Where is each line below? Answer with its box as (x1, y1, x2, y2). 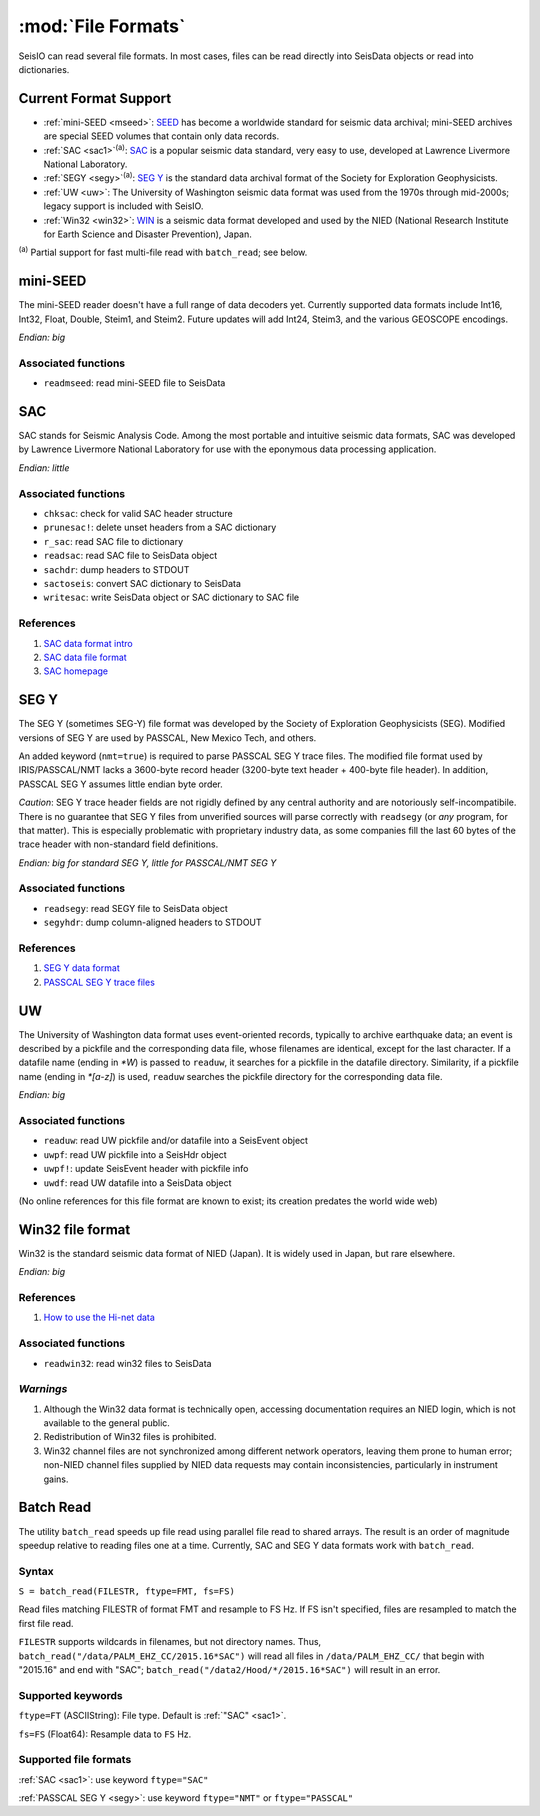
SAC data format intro (43, 637, 134, 649)
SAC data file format (43, 651, 127, 663)
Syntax (18, 1564, 54, 1578)
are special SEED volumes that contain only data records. (43, 130, 280, 142)
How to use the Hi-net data (43, 1311, 155, 1324)
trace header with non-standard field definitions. (18, 838, 219, 850)
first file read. (18, 1617, 74, 1629)
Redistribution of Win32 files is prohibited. (43, 1431, 217, 1443)
